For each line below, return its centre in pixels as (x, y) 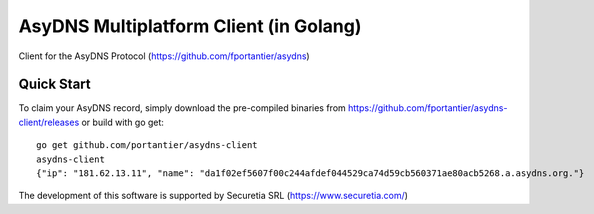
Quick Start (54, 84)
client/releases (49, 122)
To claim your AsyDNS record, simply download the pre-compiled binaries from (182, 108)
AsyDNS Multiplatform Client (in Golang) (190, 26)
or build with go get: (123, 122)
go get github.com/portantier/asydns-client (147, 145)
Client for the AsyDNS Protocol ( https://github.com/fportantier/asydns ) (164, 56)
